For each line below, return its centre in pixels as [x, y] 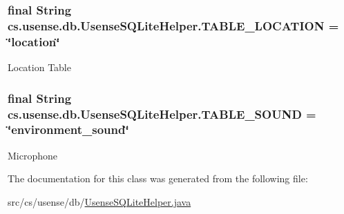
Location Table [39, 67]
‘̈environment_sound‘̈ [68, 129]
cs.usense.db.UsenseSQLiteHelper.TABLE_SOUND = [162, 114]
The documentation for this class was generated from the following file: [158, 178]
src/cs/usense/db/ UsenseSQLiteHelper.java [99, 201]
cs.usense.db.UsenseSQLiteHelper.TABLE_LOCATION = [173, 25]
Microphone [33, 155]
